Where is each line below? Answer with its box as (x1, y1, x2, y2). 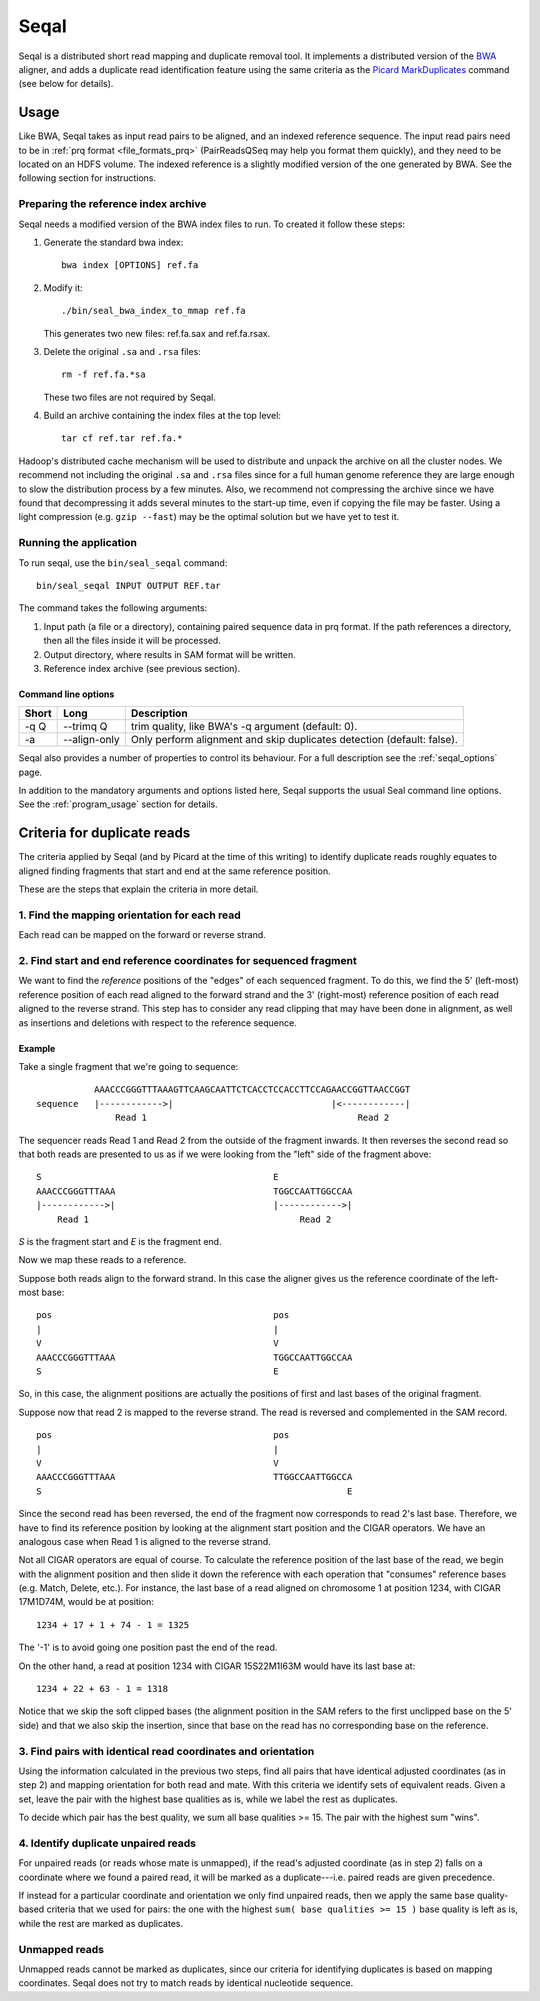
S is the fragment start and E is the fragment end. (18, 1235, 222, 1247)
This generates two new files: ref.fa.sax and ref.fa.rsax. (43, 327, 271, 339)
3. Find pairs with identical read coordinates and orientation (18, 1744, 315, 1758)
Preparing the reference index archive (18, 197, 207, 211)
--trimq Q (63, 720, 108, 734)
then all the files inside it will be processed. (43, 635, 222, 647)
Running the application (18, 536, 137, 550)
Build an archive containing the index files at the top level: (43, 410, 282, 422)
